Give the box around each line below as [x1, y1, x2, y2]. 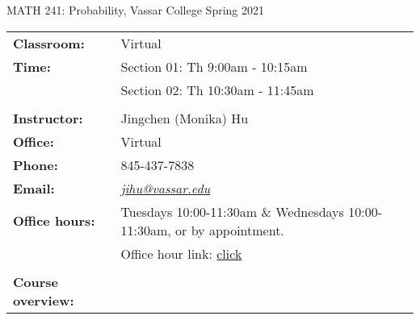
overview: [13, 290, 74, 310]
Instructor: [13, 108, 83, 127]
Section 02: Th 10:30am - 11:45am [120, 80, 314, 99]
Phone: [13, 155, 58, 174]
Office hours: [13, 211, 95, 231]
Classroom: [13, 33, 85, 52]
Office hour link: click [120, 243, 242, 263]
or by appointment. [175, 220, 284, 239]
